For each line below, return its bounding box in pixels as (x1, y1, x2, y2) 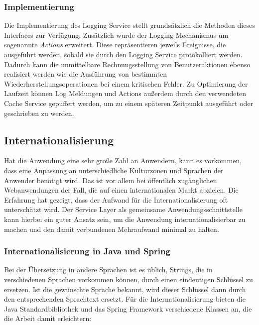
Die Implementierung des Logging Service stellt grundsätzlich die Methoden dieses (4, 20, 255, 30)
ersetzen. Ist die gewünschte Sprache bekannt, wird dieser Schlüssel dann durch (4, 284, 246, 294)
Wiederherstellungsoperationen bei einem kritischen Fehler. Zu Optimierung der (4, 78, 248, 89)
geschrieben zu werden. (4, 108, 74, 118)
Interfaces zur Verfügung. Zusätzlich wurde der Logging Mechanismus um (4, 29, 229, 40)
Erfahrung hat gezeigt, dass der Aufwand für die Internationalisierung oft (4, 194, 228, 205)
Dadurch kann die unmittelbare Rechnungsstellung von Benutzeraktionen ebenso (4, 59, 251, 69)
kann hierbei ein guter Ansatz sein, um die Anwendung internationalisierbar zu (4, 214, 246, 224)
